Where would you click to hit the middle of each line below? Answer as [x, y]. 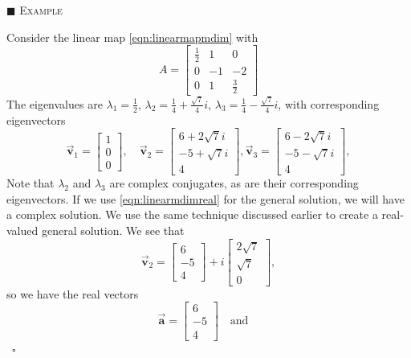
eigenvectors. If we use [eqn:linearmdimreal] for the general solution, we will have [205, 198]
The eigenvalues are [55, 103]
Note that [31, 183]
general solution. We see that [113, 230]
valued [22, 230]
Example [41, 10]
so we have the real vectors [73, 293]
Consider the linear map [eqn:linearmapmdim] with [132, 37]
